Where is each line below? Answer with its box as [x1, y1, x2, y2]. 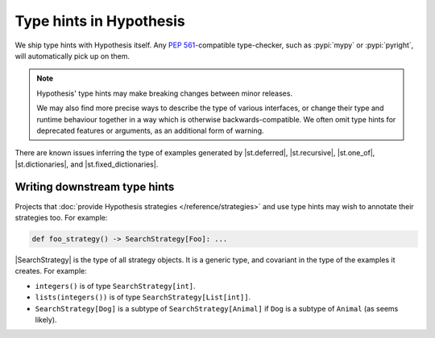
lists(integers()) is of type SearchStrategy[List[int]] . [35, 292, 251, 302]
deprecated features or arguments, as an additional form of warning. [36, 126, 265, 135]
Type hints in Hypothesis [14, 12, 185, 30]
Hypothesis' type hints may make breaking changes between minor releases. [36, 89, 293, 98]
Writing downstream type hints [14, 180, 175, 194]
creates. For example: [14, 266, 88, 276]
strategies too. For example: [14, 212, 108, 222]
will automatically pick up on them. [14, 51, 130, 60]
